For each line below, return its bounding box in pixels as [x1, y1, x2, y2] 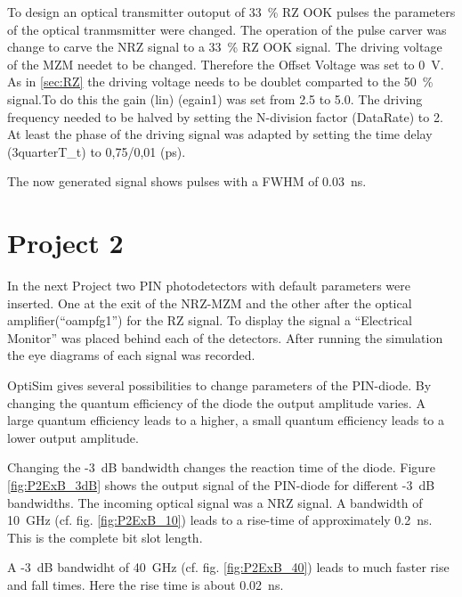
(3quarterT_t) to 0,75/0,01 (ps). [7, 142, 186, 160]
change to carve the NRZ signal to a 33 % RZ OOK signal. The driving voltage [7, 37, 442, 56]
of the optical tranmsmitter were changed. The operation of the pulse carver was [7, 20, 447, 38]
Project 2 [7, 225, 124, 261]
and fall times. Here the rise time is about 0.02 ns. [7, 575, 284, 593]
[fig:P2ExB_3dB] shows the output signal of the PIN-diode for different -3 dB [7, 476, 435, 494]
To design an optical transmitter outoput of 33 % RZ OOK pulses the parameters [7, 3, 456, 20]
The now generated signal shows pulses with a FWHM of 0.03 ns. [7, 172, 367, 191]
